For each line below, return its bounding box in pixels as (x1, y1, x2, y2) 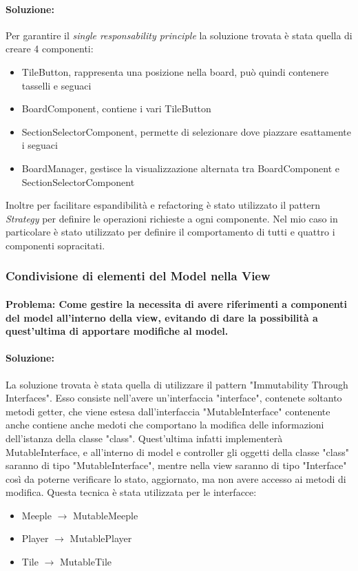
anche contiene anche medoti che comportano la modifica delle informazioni (6, 417, 324, 432)
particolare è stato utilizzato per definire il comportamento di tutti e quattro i (6, 225, 335, 239)
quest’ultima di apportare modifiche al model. (6, 324, 229, 338)
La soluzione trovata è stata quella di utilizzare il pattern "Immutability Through (6, 377, 348, 391)
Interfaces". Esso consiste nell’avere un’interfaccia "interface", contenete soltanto (6, 391, 342, 405)
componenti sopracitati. (6, 238, 105, 252)
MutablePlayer (70, 531, 132, 546)
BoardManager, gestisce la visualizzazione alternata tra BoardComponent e (21, 160, 340, 175)
